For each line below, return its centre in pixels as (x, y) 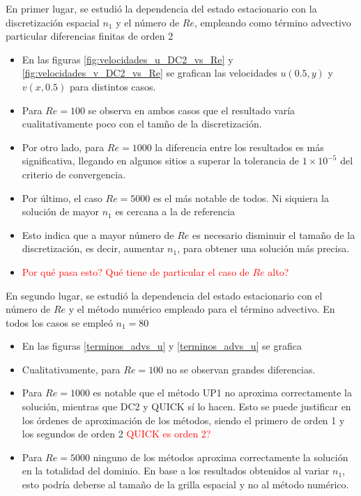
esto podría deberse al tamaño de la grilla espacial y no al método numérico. (185, 485)
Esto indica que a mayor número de (98, 234)
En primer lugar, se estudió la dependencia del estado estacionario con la (161, 8)
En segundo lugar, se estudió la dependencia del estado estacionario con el (164, 295)
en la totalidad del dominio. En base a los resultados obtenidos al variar (176, 471)
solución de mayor (60, 211)
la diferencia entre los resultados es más (239, 147)
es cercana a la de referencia (175, 211)
